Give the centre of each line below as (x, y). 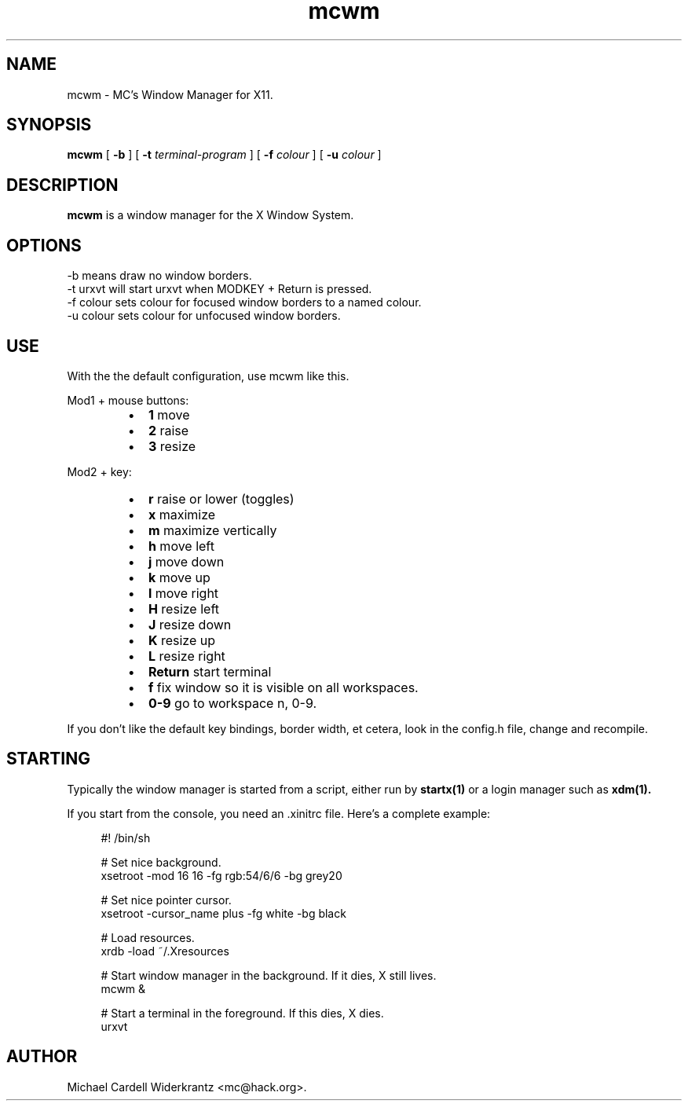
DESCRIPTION (62, 185)
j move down (186, 561)
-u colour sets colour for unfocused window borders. (204, 316)
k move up (179, 577)
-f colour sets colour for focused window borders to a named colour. (244, 302)
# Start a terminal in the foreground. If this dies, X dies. (242, 1013)
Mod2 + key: (99, 471)
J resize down (190, 624)
